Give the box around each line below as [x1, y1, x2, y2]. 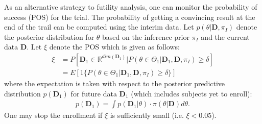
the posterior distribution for [4, 31, 94, 42]
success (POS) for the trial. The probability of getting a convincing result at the [4, 11, 255, 22]
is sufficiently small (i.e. [110, 110, 184, 120]
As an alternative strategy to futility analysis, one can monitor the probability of [4, 2, 257, 12]
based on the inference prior [102, 31, 189, 42]
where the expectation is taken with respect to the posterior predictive [4, 78, 225, 89]
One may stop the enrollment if [4, 110, 103, 120]
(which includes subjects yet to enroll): [131, 88, 252, 98]
